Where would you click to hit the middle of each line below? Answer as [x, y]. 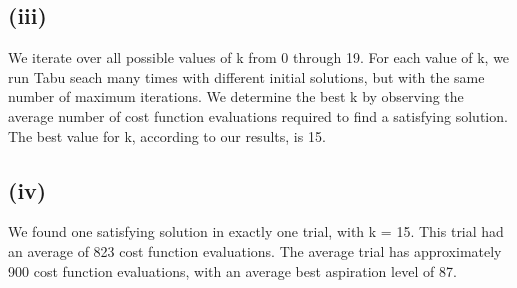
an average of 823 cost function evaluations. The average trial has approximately [255, 250]
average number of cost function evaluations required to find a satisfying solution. [258, 115]
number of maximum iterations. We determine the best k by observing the [236, 96]
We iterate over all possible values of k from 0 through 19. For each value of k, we [259, 57]
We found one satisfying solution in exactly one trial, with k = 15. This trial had [256, 231]
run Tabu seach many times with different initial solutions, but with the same [246, 76]
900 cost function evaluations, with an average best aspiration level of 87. [232, 270]
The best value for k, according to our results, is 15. [167, 135]
